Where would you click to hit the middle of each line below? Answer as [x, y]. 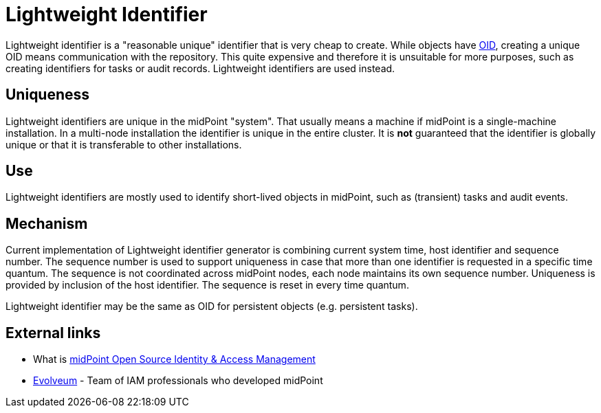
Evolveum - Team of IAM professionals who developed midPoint [178, 381]
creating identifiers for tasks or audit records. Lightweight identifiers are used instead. [200, 68]
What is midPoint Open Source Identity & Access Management [174, 359]
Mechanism [47, 223]
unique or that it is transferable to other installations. [124, 144]
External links [53, 333]
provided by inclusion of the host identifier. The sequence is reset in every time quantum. [207, 285]
